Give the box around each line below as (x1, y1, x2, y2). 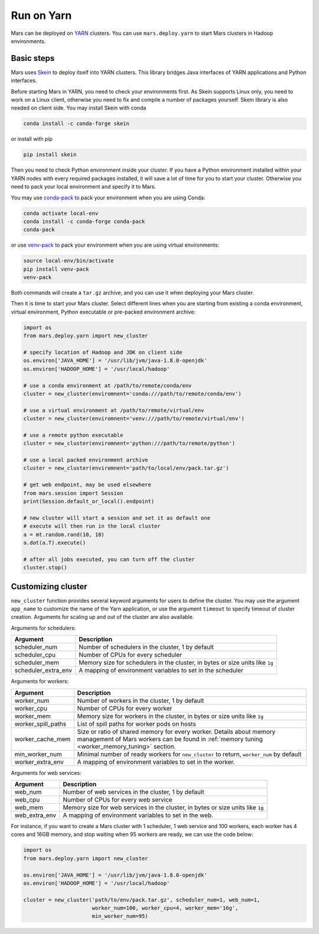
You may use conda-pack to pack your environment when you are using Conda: (11, 194, 206, 201)
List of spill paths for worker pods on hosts (77, 719, 196, 728)
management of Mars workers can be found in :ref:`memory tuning (77, 735, 263, 743)
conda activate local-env (23, 210, 99, 216)
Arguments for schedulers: (11, 624, 76, 631)
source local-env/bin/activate (23, 257, 115, 264)
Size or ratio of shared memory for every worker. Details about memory (77, 728, 276, 736)
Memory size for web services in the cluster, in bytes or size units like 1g (63, 803, 264, 812)
